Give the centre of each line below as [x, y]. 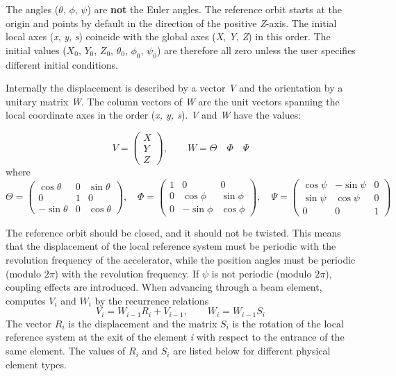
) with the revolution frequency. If [127, 273]
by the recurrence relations [152, 300]
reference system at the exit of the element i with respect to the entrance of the [175, 337]
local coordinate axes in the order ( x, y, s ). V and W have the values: [154, 115]
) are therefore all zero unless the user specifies [256, 50]
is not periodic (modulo [262, 273]
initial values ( [36, 50]
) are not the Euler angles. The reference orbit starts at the [214, 9]
